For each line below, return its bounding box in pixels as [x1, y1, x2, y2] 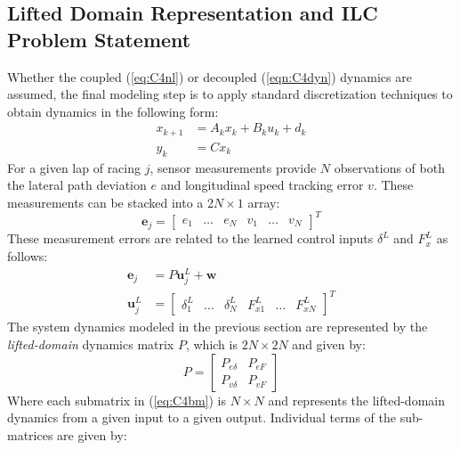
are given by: [57, 425, 127, 444]
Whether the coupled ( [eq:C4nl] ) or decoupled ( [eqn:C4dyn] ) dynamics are [7, 67, 412, 86]
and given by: [292, 335, 366, 353]
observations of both [334, 158, 445, 176]
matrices [7, 425, 53, 444]
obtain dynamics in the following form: [7, 102, 219, 120]
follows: [7, 247, 48, 266]
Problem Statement [7, 25, 191, 53]
